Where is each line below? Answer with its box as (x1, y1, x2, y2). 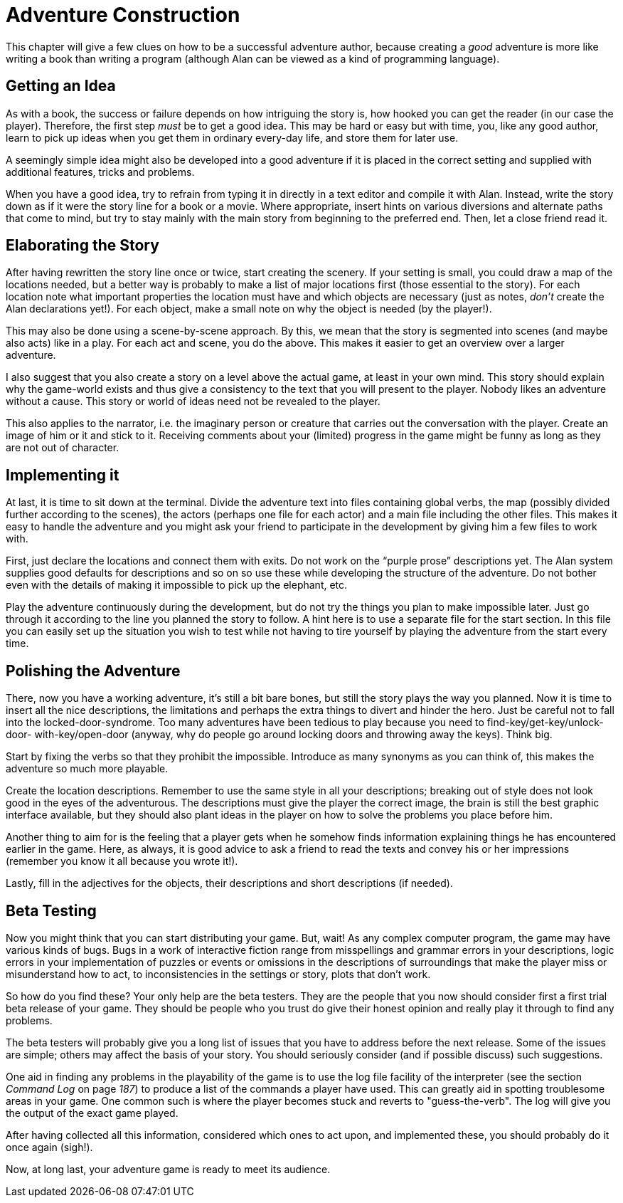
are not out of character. (6, 441, 119, 454)
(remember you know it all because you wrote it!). (6, 855, 238, 868)
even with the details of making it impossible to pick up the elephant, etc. (6, 579, 348, 592)
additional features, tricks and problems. (6, 165, 195, 178)
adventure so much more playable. (6, 762, 169, 775)
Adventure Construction (6, 3, 240, 27)
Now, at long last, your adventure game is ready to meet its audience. (6, 1162, 331, 1175)
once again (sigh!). (6, 1140, 93, 1153)
